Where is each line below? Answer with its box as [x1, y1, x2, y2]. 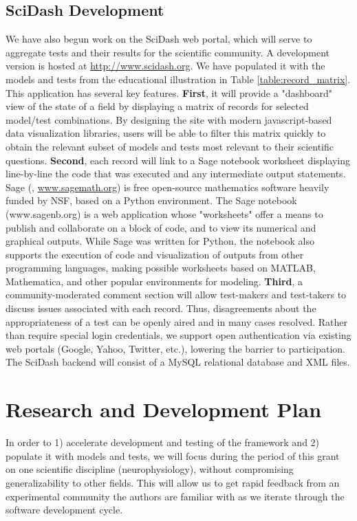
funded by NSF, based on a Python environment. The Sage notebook [6, 193, 297, 208]
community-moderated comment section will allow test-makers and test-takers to [6, 287, 347, 302]
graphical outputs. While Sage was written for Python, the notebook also [6, 234, 314, 248]
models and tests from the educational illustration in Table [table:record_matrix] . [6, 71, 351, 86]
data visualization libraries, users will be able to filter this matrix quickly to [6, 126, 326, 140]
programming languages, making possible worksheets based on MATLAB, [6, 260, 316, 275]
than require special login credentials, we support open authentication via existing [6, 328, 351, 342]
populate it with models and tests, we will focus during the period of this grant [6, 448, 340, 463]
